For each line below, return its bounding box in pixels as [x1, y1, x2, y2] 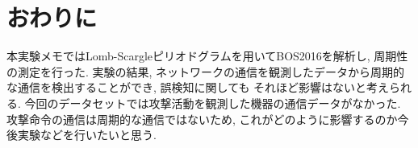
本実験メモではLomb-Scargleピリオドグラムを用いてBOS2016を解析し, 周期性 [6, 47, 408, 64]
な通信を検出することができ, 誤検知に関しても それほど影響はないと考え [6, 79, 390, 96]
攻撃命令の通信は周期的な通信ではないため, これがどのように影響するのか [6, 110, 398, 127]
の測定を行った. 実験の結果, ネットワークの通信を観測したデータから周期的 [6, 63, 405, 80]
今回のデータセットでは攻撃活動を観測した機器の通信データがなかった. [24, 94, 401, 111]
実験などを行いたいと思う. [17, 126, 157, 143]
